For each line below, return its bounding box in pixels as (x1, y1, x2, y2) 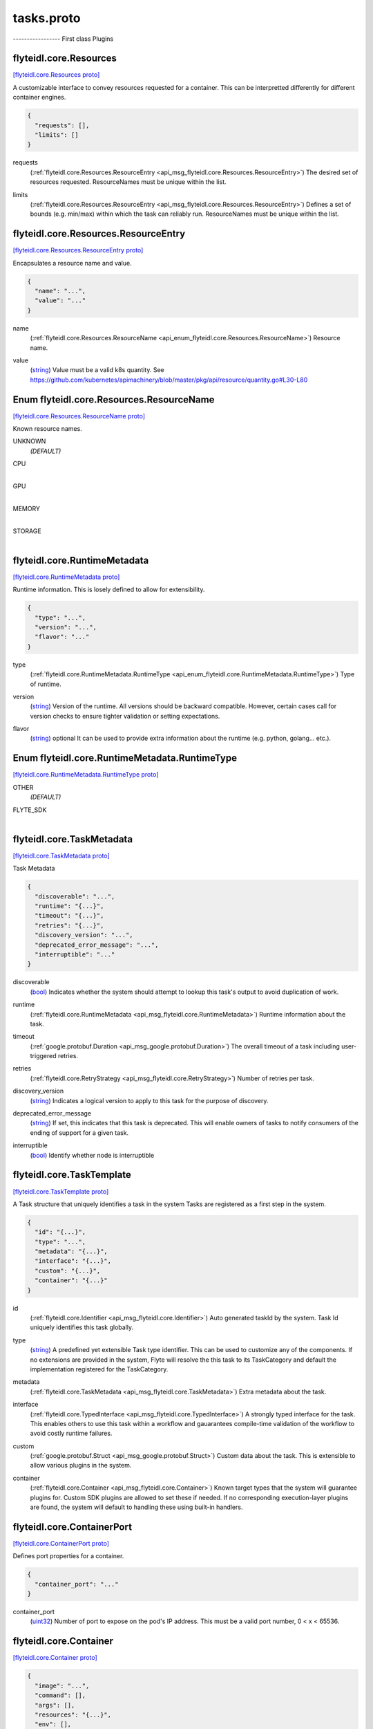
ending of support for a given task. (30, 1128, 129, 1137)
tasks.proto (12, 10, 81, 26)
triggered (30, 1052, 57, 1060)
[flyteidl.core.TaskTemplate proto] (12, 1187, 109, 1196)
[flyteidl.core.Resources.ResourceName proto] (12, 412, 145, 420)
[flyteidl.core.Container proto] (12, 1654, 98, 1662)
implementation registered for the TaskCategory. (30, 1365, 169, 1373)
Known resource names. (12, 425, 82, 433)
